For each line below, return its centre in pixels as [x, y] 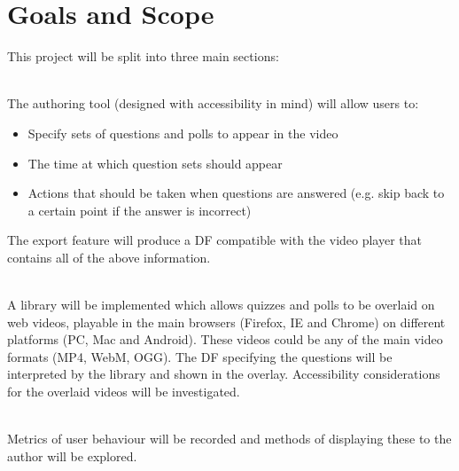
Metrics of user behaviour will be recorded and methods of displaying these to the [229, 439]
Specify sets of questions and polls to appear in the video [183, 133]
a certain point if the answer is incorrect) [140, 210]
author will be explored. [72, 455]
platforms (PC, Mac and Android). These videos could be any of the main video [225, 339]
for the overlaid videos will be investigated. [124, 392]
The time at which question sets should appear [155, 163]
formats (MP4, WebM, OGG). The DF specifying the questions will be [200, 356]
